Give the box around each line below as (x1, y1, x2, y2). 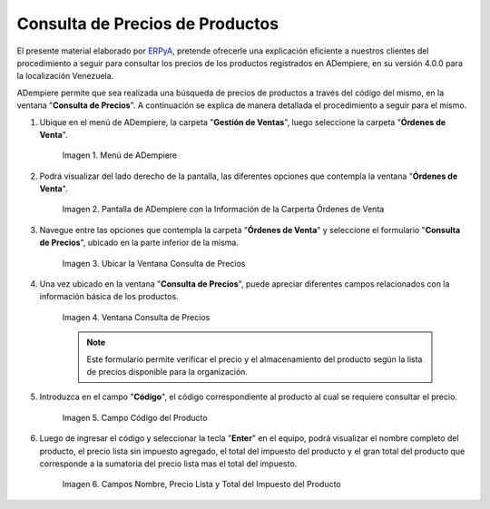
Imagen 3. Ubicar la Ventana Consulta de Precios (62, 258, 246, 269)
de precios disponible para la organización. (86, 366, 249, 377)
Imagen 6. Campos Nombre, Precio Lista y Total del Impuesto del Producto (62, 479, 341, 490)
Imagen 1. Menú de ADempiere (62, 150, 177, 161)
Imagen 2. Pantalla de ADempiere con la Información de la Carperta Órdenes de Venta (62, 204, 385, 215)
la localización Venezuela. (16, 71, 114, 82)
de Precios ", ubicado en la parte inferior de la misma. (39, 237, 240, 249)
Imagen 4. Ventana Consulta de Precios (62, 311, 211, 322)
